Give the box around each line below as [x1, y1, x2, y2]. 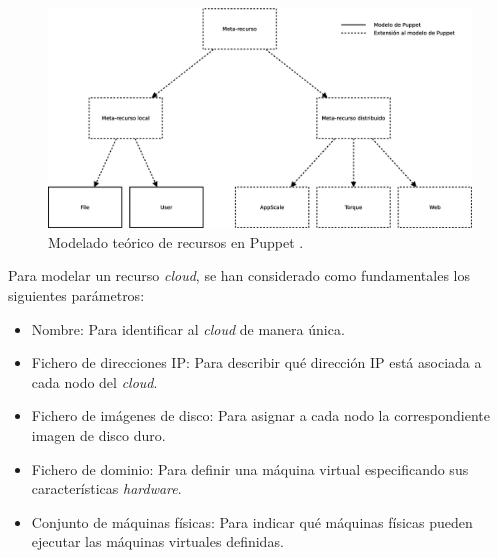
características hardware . [31, 478, 182, 499]
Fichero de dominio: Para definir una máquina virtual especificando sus [31, 458, 469, 479]
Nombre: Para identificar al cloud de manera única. [31, 318, 345, 339]
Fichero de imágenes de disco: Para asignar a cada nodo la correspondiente [31, 405, 491, 426]
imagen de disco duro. [31, 425, 166, 446]
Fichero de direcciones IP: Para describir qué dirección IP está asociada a [31, 352, 482, 373]
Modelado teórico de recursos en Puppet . [48, 231, 304, 252]
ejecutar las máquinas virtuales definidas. [31, 531, 284, 552]
